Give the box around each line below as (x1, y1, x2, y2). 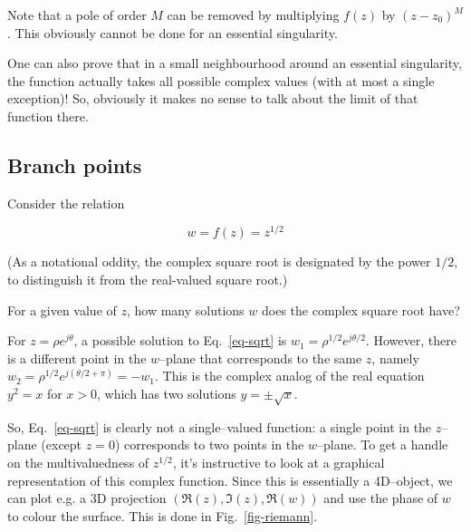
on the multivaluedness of (7, 452, 149, 471)
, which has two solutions (97, 384, 236, 402)
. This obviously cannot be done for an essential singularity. (7, 23, 338, 42)
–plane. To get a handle (316, 435, 448, 454)
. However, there (365, 331, 457, 350)
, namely (371, 348, 419, 367)
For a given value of (7, 300, 117, 319)
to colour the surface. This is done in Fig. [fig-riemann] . (7, 506, 318, 525)
